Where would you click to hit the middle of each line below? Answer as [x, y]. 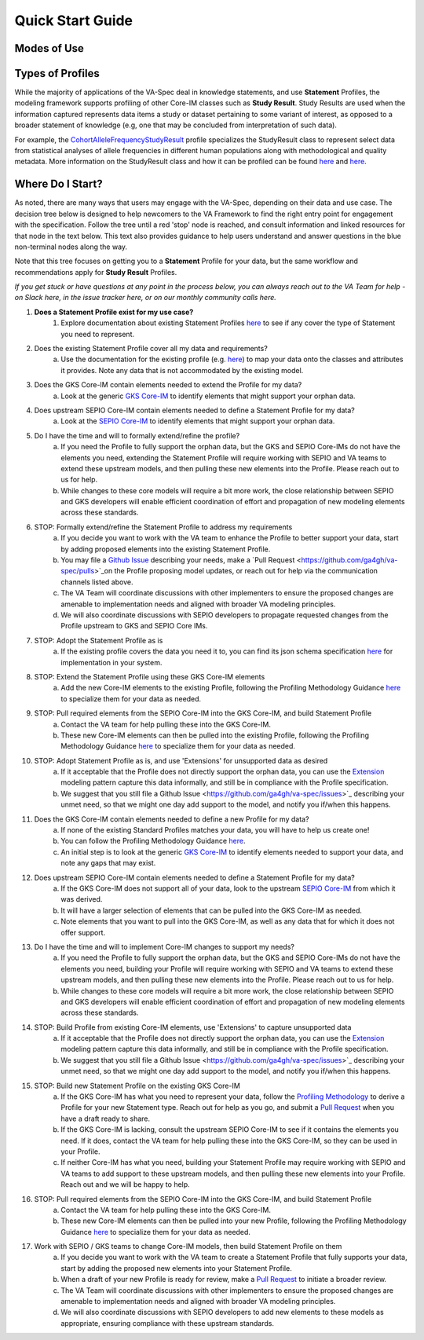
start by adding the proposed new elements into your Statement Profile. [176, 1268]
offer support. [83, 932]
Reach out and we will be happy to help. [125, 1184]
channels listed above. [97, 582]
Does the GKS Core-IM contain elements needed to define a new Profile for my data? [172, 819]
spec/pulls [78, 571]
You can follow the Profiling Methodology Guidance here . [154, 841]
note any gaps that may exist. [108, 863]
